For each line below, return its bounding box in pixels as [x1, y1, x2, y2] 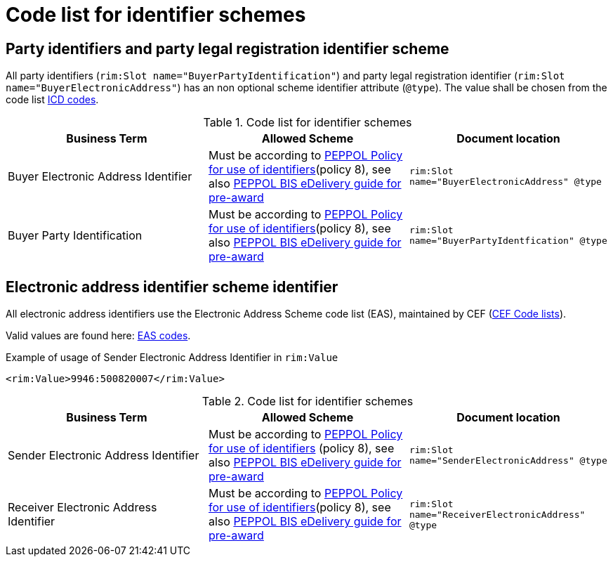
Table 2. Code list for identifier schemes [202, 394, 414, 409]
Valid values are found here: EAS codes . [6, 329, 191, 342]
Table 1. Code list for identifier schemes [203, 115, 412, 130]
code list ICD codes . [6, 93, 99, 106]
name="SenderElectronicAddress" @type [409, 455, 607, 466]
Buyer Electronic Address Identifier [8, 169, 192, 184]
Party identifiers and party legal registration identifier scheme [6, 39, 449, 58]
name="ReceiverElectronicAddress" [409, 509, 586, 520]
